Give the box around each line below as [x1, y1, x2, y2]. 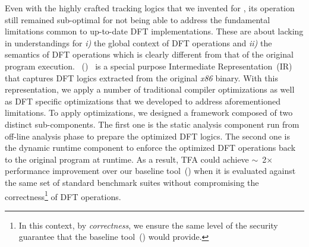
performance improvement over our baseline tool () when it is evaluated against [5, 164, 296, 177]
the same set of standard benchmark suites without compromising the [5, 176, 259, 188]
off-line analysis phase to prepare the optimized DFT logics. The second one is [5, 129, 290, 142]
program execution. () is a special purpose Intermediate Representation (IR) [5, 59, 292, 72]
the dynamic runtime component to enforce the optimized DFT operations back [5, 141, 296, 154]
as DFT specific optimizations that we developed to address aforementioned [5, 94, 280, 107]
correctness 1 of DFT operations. [5, 188, 121, 202]
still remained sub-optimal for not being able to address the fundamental [5, 13, 270, 26]
